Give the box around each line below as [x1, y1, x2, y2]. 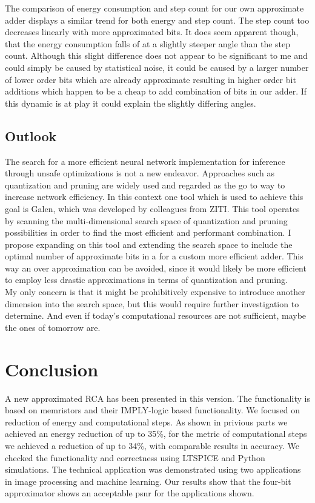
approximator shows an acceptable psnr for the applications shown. [5, 487, 254, 499]
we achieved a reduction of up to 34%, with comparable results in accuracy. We [5, 439, 300, 451]
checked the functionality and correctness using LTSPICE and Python [5, 451, 265, 464]
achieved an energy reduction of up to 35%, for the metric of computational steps [5, 427, 307, 440]
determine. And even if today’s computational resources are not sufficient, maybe [5, 309, 307, 322]
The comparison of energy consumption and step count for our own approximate [5, 2, 304, 14]
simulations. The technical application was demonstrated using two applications [5, 463, 301, 476]
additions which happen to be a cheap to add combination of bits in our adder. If [5, 85, 307, 98]
